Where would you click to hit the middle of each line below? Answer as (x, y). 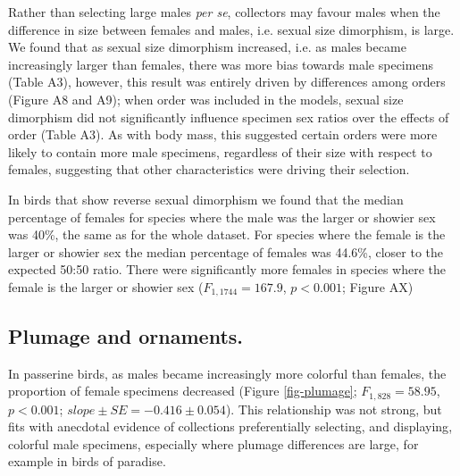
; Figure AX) (377, 286)
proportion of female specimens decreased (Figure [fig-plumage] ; (183, 391)
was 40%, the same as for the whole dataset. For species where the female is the (227, 234)
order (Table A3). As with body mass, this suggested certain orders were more (223, 134)
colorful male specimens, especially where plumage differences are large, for (213, 443)
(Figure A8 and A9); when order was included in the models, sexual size (206, 99)
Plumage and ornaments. (126, 335)
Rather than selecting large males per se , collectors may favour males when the (224, 12)
